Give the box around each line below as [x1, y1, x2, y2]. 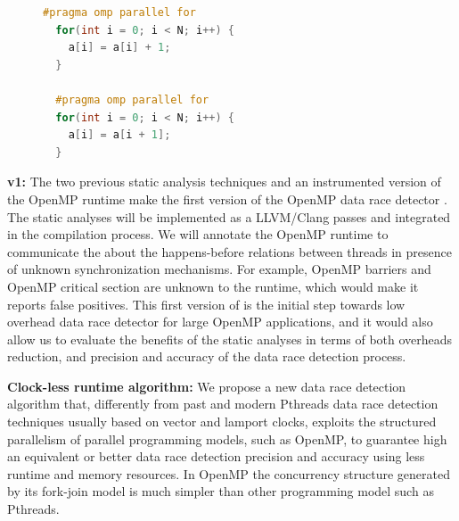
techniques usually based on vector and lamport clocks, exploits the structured [7, 412, 437, 431]
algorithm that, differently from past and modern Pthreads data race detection [7, 394, 439, 413]
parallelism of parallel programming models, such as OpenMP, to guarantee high [7, 429, 447, 448]
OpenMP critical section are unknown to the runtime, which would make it [7, 277, 419, 295]
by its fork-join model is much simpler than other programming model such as [7, 482, 434, 500]
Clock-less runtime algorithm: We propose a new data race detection [7, 376, 406, 395]
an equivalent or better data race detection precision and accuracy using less [7, 447, 425, 466]
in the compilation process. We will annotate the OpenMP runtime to [7, 225, 389, 244]
